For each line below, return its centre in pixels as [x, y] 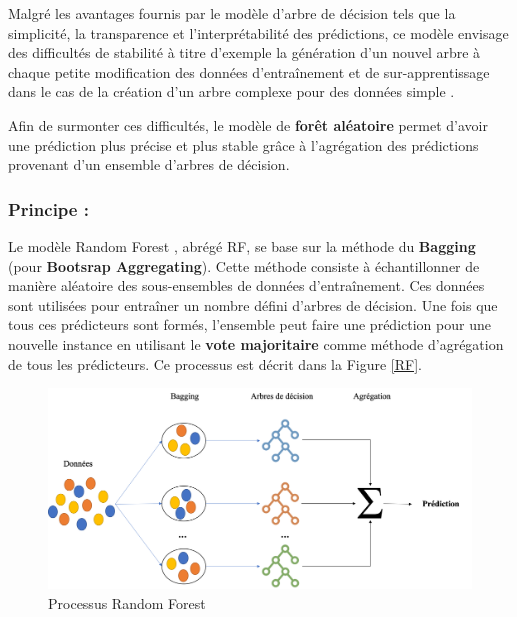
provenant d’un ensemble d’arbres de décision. [149, 164]
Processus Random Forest [127, 602]
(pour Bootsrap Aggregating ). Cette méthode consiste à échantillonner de [244, 265]
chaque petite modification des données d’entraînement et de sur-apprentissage [249, 71]
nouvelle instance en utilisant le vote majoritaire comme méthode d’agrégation [256, 343]
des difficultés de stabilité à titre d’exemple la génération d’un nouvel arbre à [244, 52]
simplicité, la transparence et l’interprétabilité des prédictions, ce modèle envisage [258, 32]
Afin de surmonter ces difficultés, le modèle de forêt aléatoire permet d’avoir [248, 124]
